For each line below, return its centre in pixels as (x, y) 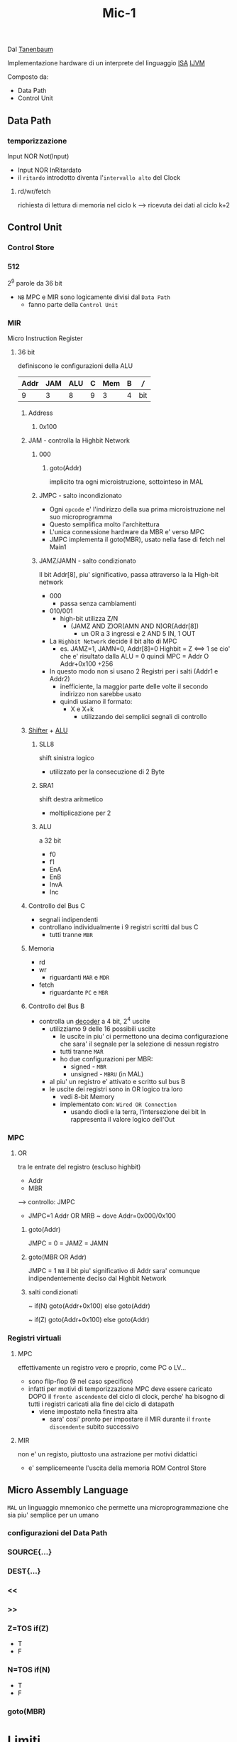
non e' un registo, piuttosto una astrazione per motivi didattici (107, 1454)
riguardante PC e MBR (79, 992)
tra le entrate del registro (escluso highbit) (79, 1167)
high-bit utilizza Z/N (89, 619)
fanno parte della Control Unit (73, 305)
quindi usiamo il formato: (96, 702)
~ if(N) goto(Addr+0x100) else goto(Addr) (89, 1306)
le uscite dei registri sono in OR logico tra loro (116, 1089)
